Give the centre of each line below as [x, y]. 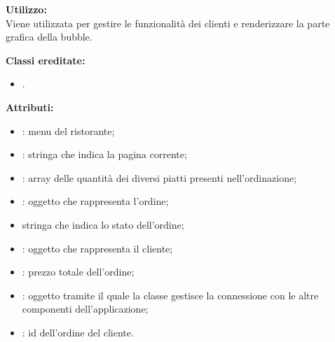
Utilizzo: [26, 9]
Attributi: [30, 107]
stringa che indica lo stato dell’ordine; [103, 224]
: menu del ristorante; [68, 130]
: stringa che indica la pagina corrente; [104, 154]
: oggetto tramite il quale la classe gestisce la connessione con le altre [170, 295]
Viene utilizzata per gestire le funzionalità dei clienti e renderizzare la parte [168, 23]
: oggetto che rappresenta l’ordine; [95, 201]
